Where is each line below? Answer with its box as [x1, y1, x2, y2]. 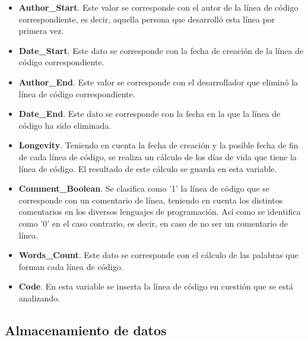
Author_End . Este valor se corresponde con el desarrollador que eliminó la [18, 75, 299, 88]
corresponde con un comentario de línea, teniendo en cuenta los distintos [18, 193, 283, 206]
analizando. [18, 291, 61, 304]
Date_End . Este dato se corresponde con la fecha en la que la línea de [18, 107, 281, 120]
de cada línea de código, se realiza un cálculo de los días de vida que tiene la [18, 150, 297, 163]
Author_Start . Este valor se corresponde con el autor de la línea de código [18, 1, 299, 13]
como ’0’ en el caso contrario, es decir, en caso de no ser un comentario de [18, 217, 288, 229]
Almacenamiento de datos [5, 320, 167, 339]
